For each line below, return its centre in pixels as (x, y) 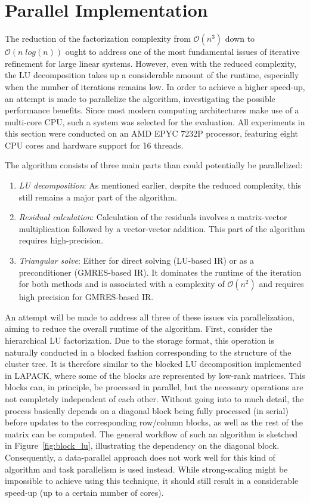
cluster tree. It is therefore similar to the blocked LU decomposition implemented (153, 364)
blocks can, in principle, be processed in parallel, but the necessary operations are (154, 387)
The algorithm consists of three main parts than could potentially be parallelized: (154, 165)
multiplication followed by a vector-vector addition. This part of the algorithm (162, 228)
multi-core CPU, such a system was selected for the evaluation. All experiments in (155, 121)
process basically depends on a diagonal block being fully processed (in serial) (147, 410)
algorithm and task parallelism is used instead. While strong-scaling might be (146, 469)
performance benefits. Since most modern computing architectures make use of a (152, 110)
